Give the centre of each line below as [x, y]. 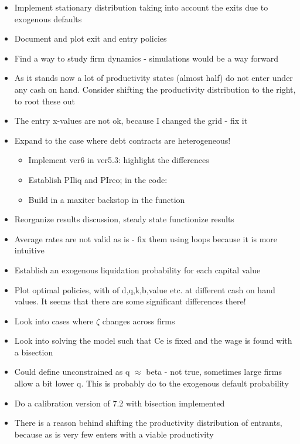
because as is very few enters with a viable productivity [114, 434]
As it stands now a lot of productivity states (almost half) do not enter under [154, 78]
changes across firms [139, 321]
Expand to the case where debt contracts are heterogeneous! [122, 140]
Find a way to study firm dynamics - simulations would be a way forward [146, 58]
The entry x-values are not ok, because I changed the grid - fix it [131, 121]
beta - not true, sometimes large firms [214, 372]
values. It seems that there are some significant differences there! [130, 301]
